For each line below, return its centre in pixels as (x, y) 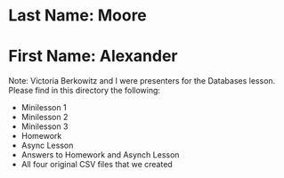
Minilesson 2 (45, 117)
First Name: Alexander (93, 57)
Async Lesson (47, 146)
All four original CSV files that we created (97, 165)
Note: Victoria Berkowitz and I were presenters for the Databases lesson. (142, 81)
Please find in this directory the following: (85, 91)
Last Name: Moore (78, 16)
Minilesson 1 (44, 108)
